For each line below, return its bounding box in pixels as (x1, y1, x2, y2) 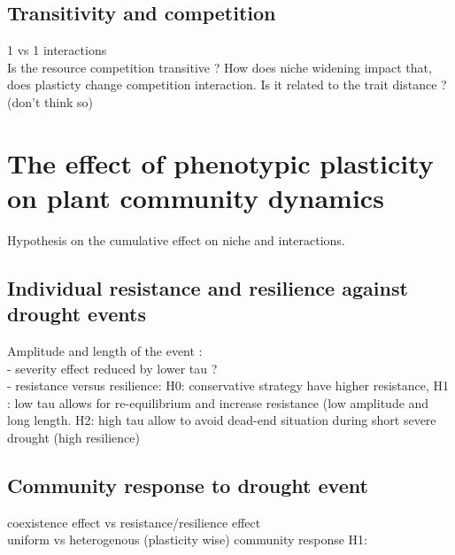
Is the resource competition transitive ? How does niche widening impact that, (7, 58, 432, 76)
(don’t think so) (7, 92, 93, 111)
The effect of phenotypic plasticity (7, 144, 434, 181)
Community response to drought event (7, 472, 368, 499)
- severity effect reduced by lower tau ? (7, 358, 218, 377)
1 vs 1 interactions (7, 41, 107, 59)
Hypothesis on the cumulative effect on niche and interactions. (7, 230, 345, 249)
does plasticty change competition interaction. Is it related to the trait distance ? (7, 75, 447, 94)
